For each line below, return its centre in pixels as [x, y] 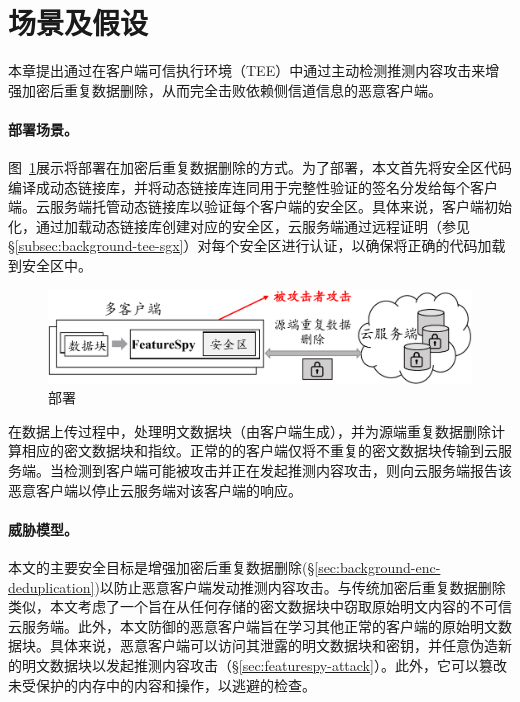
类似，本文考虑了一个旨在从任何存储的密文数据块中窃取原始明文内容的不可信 [260, 606]
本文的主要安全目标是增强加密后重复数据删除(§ [161, 567]
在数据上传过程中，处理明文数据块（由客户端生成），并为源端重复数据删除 [249, 430]
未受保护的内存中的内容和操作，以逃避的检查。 [162, 684]
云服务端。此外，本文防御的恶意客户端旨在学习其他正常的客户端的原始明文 [253, 625]
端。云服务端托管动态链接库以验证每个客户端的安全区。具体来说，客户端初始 [260, 206]
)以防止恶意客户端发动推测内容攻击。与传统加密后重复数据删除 [300, 586]
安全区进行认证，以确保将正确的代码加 [365, 245]
